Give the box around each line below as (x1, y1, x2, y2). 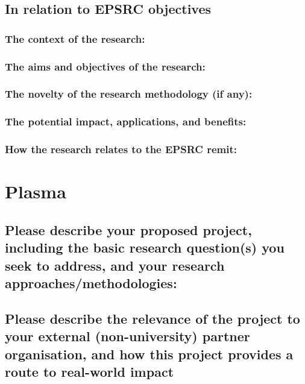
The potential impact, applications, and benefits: (5, 114, 247, 129)
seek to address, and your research (5, 256, 225, 274)
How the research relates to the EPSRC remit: (5, 142, 237, 157)
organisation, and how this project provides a (5, 344, 294, 363)
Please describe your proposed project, (5, 220, 252, 239)
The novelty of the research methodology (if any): (5, 86, 253, 101)
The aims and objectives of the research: (5, 58, 206, 74)
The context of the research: (5, 31, 145, 46)
